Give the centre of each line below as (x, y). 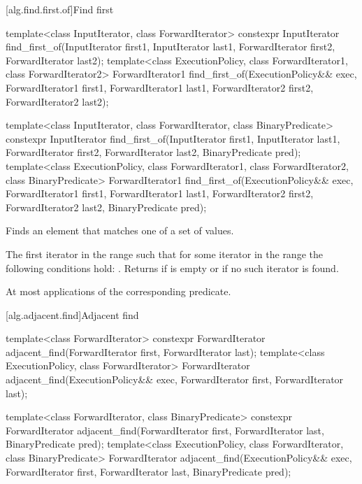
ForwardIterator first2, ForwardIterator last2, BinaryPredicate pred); (153, 152)
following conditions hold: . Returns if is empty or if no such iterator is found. (172, 268)
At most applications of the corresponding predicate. (118, 291)
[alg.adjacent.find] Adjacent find (72, 314)
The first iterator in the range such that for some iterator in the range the (164, 254)
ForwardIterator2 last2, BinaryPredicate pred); (106, 207)
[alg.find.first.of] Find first (60, 9)
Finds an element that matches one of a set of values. (120, 230)
